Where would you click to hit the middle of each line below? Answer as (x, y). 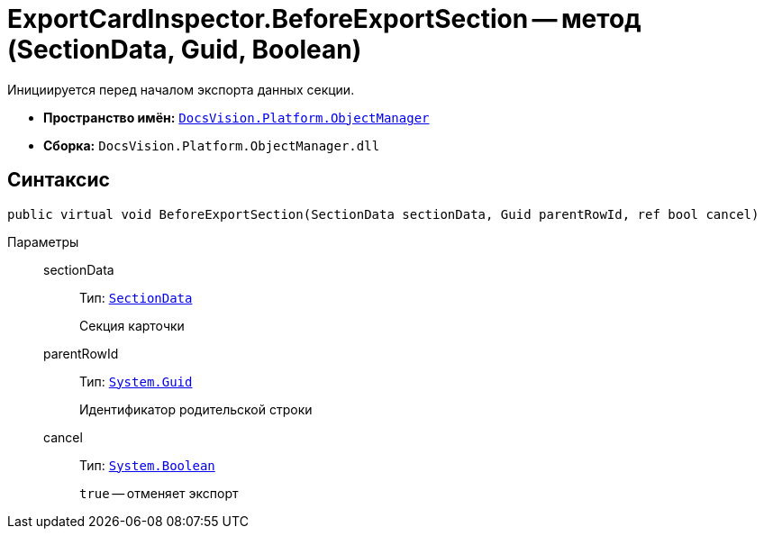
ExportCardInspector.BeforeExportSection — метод (324, 19)
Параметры (43, 241)
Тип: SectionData (136, 297)
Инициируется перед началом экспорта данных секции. (181, 89)
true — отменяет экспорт (159, 493)
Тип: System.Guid (136, 381)
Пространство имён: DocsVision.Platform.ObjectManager (236, 117)
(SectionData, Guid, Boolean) (185, 50)
